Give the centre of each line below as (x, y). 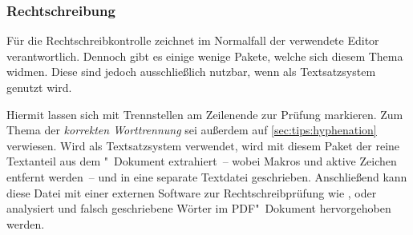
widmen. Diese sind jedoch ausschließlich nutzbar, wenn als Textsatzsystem (191, 72)
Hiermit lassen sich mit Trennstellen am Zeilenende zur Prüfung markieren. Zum (205, 114)
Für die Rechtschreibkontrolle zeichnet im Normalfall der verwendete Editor (193, 40)
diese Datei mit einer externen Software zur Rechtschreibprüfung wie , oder (192, 192)
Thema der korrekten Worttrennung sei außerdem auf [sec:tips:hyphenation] (192, 130)
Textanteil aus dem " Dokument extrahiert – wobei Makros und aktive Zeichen (202, 161)
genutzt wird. (39, 87)
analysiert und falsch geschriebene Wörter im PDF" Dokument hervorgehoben (199, 208)
